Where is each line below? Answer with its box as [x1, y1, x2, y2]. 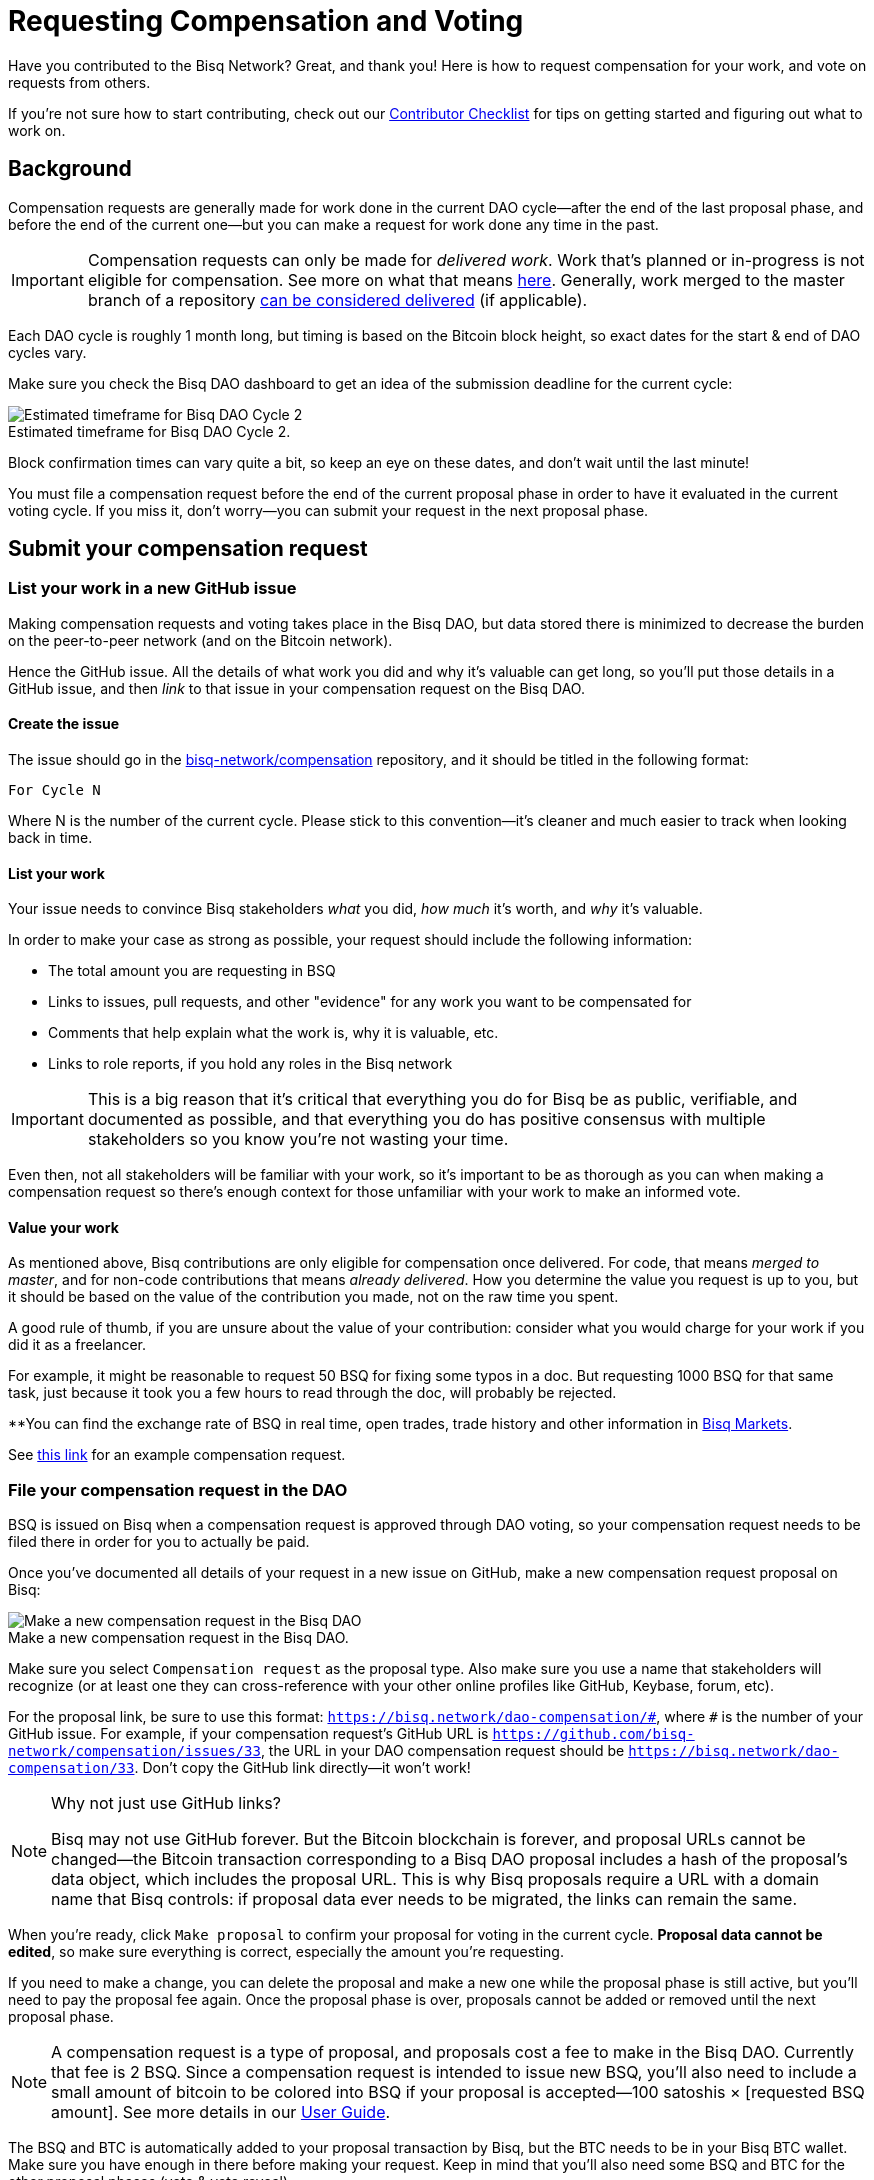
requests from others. [8, 73, 151, 91]
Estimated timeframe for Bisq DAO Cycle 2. [8, 422, 291, 440]
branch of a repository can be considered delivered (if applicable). [87, 289, 588, 310]
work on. [8, 121, 66, 139]
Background [8, 156, 132, 182]
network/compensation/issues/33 [8, 1743, 261, 1760]
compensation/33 [8, 1760, 135, 1777]
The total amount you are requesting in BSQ [48, 962, 336, 980]
